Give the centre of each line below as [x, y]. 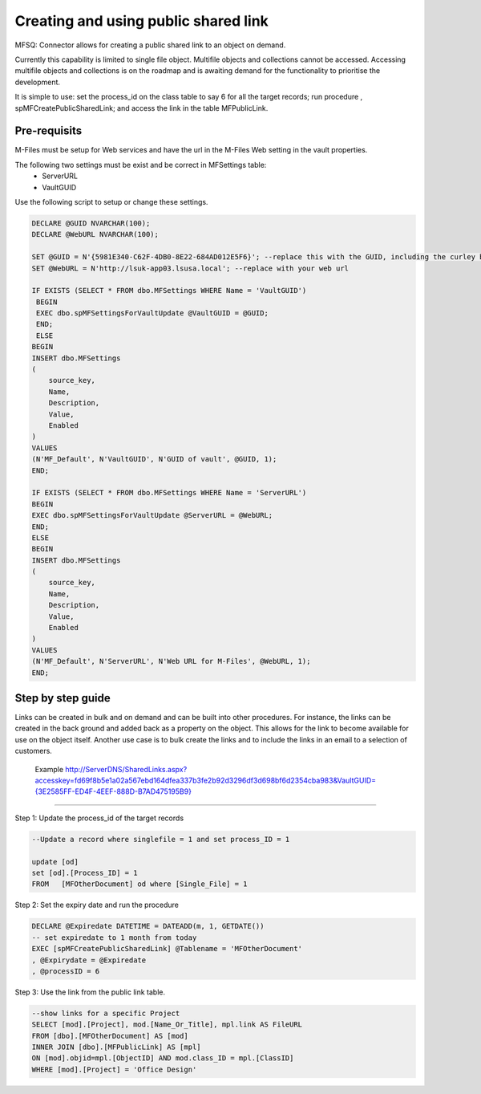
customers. [33, 751]
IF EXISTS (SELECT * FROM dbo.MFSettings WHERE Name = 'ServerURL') [169, 493]
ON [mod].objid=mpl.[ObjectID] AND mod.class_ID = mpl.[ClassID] [163, 1058]
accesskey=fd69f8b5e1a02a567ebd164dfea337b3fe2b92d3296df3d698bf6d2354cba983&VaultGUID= [206, 781]
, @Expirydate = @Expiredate [89, 960]
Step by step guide [63, 698]
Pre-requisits [49, 131]
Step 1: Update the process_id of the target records [99, 818]
